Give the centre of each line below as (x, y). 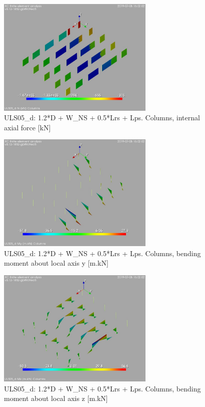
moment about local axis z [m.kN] (56, 398)
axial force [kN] (27, 127)
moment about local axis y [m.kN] (56, 263)
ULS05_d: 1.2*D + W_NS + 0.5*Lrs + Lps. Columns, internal (102, 118)
